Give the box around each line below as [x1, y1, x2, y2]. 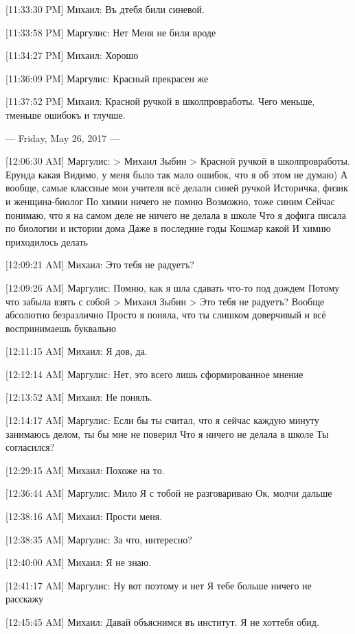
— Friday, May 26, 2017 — [5, 130, 119, 145]
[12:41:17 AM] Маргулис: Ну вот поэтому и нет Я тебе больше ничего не [5, 578, 312, 592]
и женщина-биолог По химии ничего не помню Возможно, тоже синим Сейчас [5, 193, 335, 208]
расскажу [5, 591, 44, 606]
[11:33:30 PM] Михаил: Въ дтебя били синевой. [5, 2, 205, 16]
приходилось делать [5, 234, 88, 248]
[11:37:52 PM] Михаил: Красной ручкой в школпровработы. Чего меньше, [5, 94, 315, 108]
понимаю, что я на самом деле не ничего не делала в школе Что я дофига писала [5, 207, 346, 222]
